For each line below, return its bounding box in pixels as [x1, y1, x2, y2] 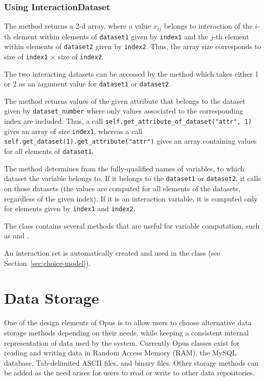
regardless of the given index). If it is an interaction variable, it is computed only [4, 193, 258, 204]
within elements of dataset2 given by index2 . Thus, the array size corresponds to [4, 41, 261, 52]
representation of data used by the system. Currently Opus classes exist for [4, 337, 240, 348]
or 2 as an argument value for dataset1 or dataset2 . [4, 78, 171, 89]
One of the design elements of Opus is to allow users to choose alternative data [4, 317, 252, 328]
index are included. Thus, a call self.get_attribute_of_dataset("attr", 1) [4, 116, 252, 126]
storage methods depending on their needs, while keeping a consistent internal [4, 327, 249, 338]
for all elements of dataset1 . [4, 146, 94, 156]
